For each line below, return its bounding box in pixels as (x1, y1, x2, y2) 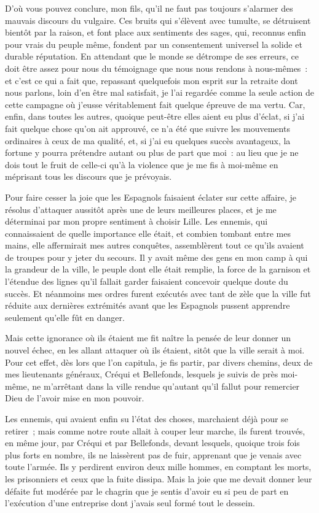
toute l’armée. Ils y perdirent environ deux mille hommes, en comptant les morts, (5, 460, 312, 473)
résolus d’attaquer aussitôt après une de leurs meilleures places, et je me (5, 202, 277, 215)
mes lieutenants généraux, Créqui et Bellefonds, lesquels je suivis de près (5, 368, 278, 380)
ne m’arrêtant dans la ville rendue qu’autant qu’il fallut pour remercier (32, 379, 300, 392)
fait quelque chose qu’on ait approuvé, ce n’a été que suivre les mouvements (5, 121, 290, 134)
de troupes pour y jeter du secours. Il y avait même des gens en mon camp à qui (5, 250, 308, 263)
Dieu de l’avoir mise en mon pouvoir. (5, 391, 144, 404)
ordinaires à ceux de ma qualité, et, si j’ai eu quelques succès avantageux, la (5, 134, 291, 147)
